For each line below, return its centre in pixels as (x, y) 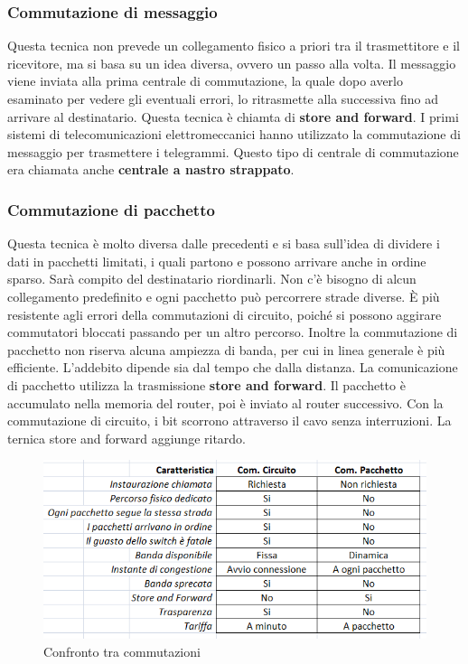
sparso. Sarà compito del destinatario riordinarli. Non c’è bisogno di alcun (212, 279)
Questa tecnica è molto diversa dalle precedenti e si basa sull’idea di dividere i (224, 243)
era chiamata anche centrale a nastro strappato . (151, 169)
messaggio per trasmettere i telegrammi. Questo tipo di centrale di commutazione (233, 151)
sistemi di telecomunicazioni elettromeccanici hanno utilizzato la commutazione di (234, 134)
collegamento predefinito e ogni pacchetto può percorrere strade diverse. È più (224, 296)
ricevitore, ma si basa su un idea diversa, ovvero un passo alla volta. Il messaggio (232, 63)
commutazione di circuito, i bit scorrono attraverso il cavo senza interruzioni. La (229, 421)
